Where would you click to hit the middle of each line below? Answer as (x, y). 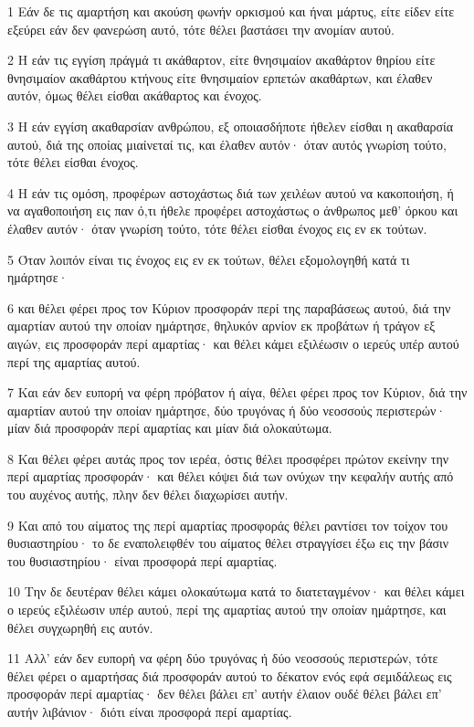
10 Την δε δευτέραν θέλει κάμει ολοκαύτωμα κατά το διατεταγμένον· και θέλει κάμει (236, 591)
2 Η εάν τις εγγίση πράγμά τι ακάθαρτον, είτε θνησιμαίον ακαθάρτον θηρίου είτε (221, 60)
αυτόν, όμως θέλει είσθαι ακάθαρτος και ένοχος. (135, 95)
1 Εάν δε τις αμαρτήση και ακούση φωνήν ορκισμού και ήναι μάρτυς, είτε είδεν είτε (231, 11)
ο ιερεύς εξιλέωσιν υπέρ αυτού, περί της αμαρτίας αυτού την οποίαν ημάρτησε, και (227, 610)
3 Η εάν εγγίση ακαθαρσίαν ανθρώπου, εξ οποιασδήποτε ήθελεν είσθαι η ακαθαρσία (231, 126)
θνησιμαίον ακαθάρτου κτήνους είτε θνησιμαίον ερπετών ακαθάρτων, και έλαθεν (220, 77)
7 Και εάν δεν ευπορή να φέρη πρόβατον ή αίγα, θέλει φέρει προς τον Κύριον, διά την (237, 392)
